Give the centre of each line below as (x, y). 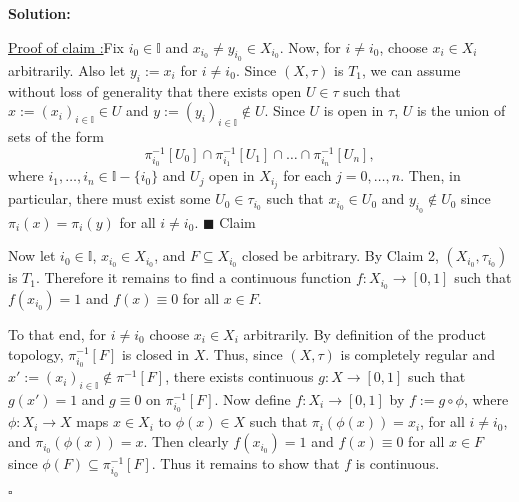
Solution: (39, 13)
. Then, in (430, 175)
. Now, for (310, 46)
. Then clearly (186, 441)
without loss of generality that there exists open (155, 90)
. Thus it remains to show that (245, 463)
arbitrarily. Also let (67, 69)
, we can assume (411, 69)
